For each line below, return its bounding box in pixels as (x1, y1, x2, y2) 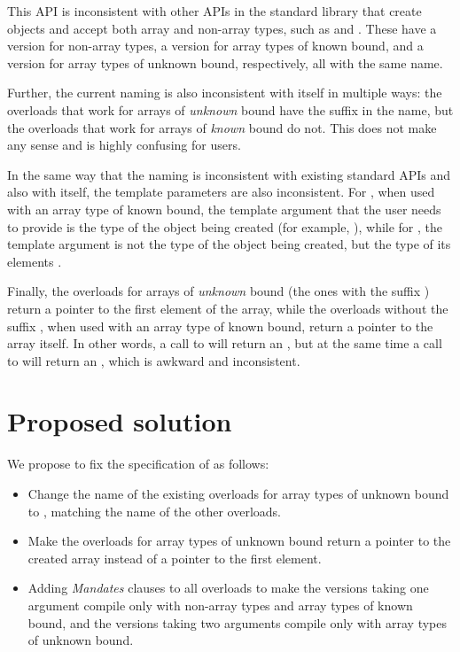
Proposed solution (7, 403, 232, 439)
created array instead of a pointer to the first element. (27, 548, 322, 567)
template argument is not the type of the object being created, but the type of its (7, 235, 451, 253)
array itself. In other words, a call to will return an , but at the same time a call (7, 334, 442, 353)
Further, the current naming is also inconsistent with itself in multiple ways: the (7, 83, 442, 102)
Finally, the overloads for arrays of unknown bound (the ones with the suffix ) (7, 282, 430, 300)
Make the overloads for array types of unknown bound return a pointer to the (27, 532, 451, 550)
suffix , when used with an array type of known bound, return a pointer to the (7, 316, 433, 335)
